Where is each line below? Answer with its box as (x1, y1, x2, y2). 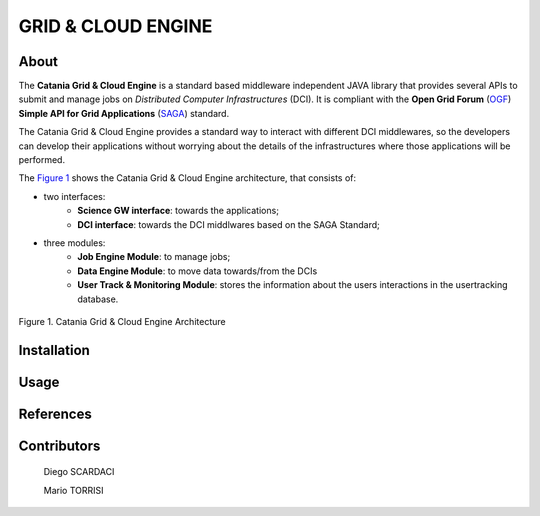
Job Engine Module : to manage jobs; (77, 251, 231, 263)
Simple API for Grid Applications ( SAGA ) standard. (18, 107, 230, 119)
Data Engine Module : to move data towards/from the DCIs (77, 265, 318, 277)
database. (77, 293, 119, 305)
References (18, 405, 92, 422)
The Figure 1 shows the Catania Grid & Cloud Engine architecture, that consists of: (18, 172, 357, 184)
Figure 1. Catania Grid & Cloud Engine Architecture (18, 315, 226, 327)
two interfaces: (43, 190, 106, 202)
